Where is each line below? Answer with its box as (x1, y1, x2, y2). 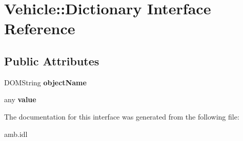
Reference (4, 18, 75, 39)
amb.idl (4, 128, 28, 139)
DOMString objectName (4, 77, 87, 87)
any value (4, 94, 36, 105)
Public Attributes (4, 53, 99, 68)
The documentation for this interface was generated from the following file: (4, 111, 239, 122)
